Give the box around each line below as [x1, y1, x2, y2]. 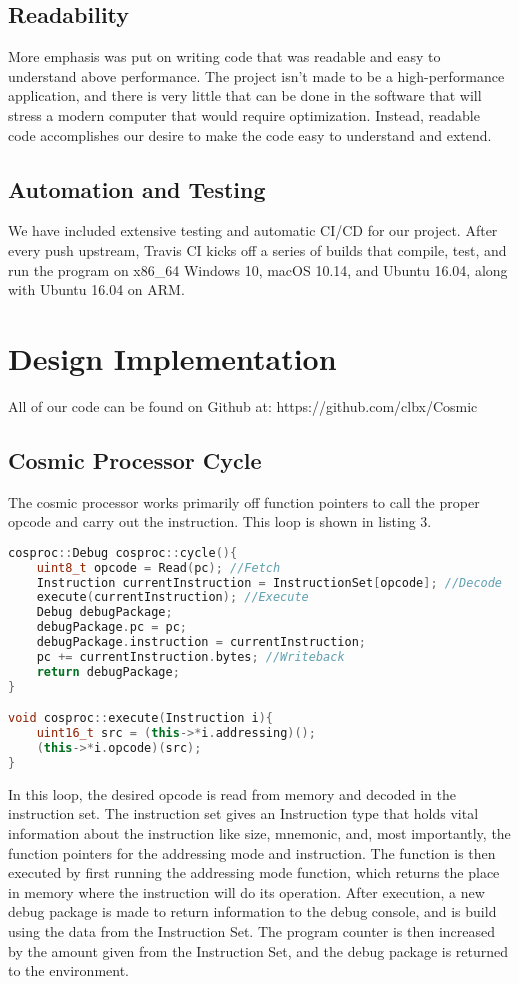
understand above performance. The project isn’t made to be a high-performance [8, 65, 505, 86]
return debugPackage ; [36, 664, 180, 679]
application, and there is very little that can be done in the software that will [8, 85, 482, 106]
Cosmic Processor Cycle [8, 444, 262, 475]
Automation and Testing [8, 173, 266, 204]
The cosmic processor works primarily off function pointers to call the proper [8, 491, 480, 512]
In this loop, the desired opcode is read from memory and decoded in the [8, 783, 456, 804]
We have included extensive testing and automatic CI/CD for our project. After [8, 220, 498, 241]
